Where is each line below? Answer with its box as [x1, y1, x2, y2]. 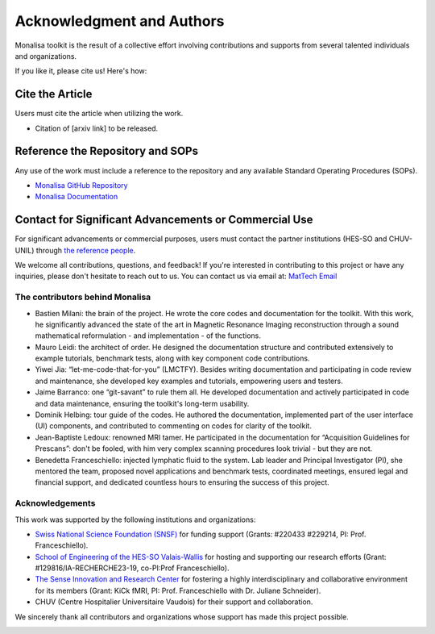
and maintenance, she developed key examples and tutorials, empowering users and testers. [35, 376, 343, 386]
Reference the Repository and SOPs [14, 144, 199, 158]
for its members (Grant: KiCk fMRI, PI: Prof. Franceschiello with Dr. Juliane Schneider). [35, 586, 321, 595]
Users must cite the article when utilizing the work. [14, 109, 184, 119]
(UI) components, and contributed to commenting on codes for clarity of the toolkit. [35, 421, 312, 431]
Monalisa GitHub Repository [35, 180, 128, 190]
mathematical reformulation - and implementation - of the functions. [35, 331, 262, 340]
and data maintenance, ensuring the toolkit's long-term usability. [35, 398, 250, 408]
